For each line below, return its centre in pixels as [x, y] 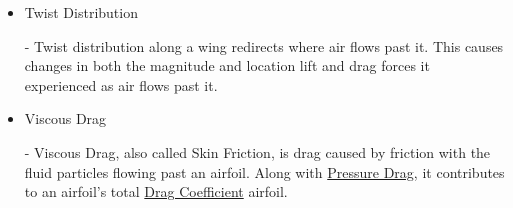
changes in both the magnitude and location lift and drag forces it [227, 65]
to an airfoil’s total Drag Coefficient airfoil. [156, 191]
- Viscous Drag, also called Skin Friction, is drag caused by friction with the [257, 151]
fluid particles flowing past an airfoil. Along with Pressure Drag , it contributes [264, 171]
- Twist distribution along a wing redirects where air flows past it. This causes [264, 45]
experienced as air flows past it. [121, 84]
